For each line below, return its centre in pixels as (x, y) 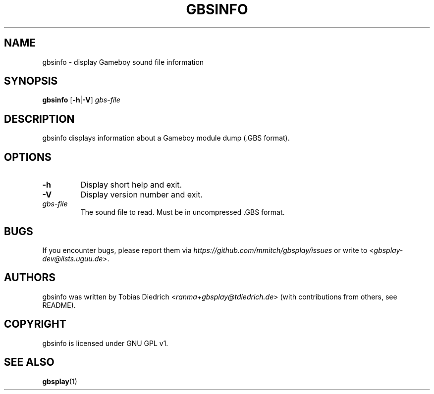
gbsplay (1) (60, 381)
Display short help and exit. (131, 185)
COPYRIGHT (35, 324)
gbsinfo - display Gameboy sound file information (123, 62)
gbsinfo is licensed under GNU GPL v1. (105, 343)
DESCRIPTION (39, 119)
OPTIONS (28, 157)
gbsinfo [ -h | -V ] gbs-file (81, 100)
